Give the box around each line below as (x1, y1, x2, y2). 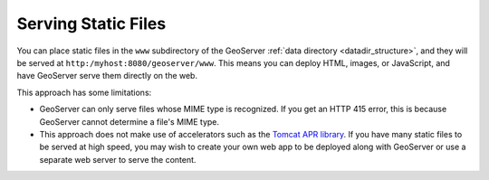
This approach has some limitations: (16, 87, 152, 98)
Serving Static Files (16, 14, 167, 33)
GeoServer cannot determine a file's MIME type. (39, 116, 220, 127)
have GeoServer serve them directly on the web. (16, 71, 198, 81)
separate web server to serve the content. (39, 154, 197, 165)
